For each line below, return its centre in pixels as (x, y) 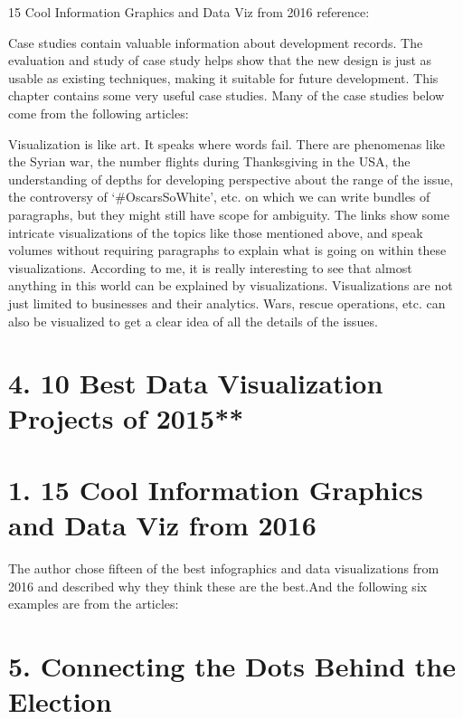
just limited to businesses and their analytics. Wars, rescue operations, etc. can (227, 303)
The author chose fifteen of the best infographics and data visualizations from (224, 568)
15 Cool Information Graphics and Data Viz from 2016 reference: (189, 12)
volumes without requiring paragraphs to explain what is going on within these (227, 250)
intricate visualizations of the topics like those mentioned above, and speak (216, 232)
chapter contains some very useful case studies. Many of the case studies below (227, 95)
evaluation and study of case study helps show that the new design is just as (220, 60)
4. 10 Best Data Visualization (196, 383)
